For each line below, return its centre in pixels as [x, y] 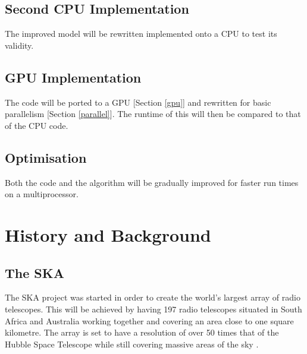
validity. [19, 45]
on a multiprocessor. [42, 194]
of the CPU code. [37, 125]
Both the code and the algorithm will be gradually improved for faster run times [152, 182]
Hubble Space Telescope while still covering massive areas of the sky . [132, 344]
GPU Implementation [73, 77]
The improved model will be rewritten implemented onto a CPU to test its [141, 34]
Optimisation [46, 157]
